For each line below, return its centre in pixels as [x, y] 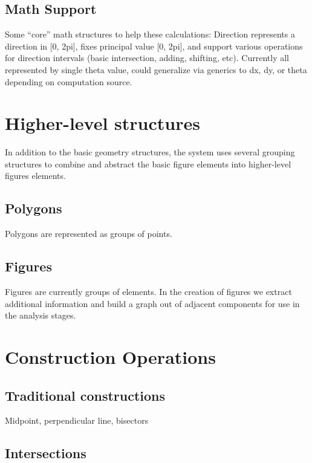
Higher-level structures [102, 123]
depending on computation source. [69, 81]
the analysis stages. [41, 315]
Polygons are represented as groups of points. [89, 234]
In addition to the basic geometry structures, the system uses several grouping [150, 152]
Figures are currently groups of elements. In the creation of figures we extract [148, 292]
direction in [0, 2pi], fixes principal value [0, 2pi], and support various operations [154, 46]
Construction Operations [110, 357]
